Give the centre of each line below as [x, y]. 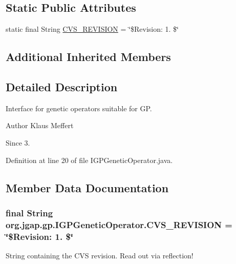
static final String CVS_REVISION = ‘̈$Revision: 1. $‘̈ [92, 29]
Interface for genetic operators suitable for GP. [79, 108]
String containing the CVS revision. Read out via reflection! [100, 255]
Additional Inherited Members [88, 57]
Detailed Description [62, 86]
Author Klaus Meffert [40, 125]
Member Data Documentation [87, 187]
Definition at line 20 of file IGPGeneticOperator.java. [89, 160]
